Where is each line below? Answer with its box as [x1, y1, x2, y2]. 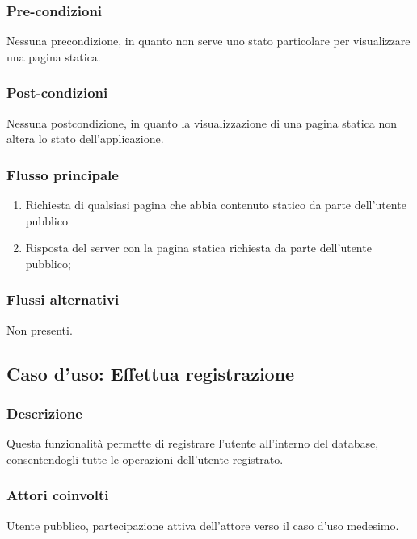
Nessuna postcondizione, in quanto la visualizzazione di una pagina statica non [6, 114, 398, 131]
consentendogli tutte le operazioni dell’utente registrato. [6, 450, 284, 467]
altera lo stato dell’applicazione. [6, 130, 164, 147]
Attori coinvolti [6, 485, 109, 505]
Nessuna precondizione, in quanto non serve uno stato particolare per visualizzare [6, 32, 411, 49]
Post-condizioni [6, 82, 108, 103]
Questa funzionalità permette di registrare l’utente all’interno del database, [6, 435, 379, 452]
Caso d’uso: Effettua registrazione [6, 360, 295, 385]
